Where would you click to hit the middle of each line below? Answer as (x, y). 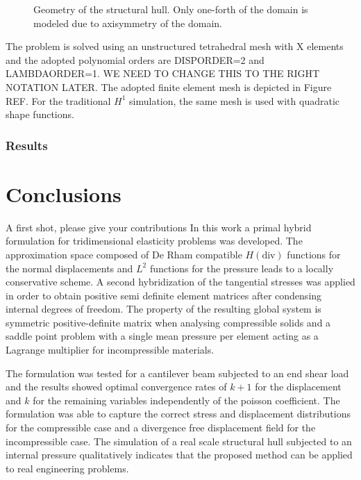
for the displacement (298, 387)
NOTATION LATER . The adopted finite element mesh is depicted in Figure (169, 86)
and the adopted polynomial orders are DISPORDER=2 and (135, 59)
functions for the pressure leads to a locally (242, 268)
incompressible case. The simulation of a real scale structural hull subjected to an (179, 441)
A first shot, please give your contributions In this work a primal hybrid (159, 227)
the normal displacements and (69, 268)
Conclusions (64, 193)
